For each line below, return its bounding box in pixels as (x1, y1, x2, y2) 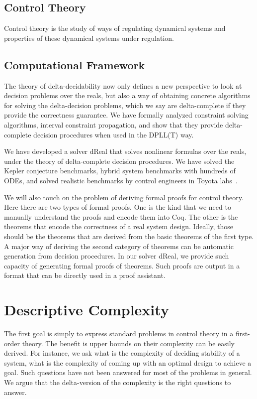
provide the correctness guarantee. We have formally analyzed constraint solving (4, 110, 249, 120)
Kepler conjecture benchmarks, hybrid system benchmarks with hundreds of (4, 165, 236, 176)
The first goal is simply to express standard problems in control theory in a (4, 328, 234, 338)
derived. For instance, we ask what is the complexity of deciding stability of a (4, 348, 240, 358)
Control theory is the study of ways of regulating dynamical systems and (4, 23, 226, 33)
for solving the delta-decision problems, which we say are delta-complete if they (4, 100, 246, 110)
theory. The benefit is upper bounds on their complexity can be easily (22, 338, 235, 348)
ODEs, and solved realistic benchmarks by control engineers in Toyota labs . (4, 175, 238, 185)
